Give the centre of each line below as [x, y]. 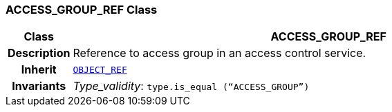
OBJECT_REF [100, 69]
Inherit [39, 70]
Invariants [39, 86]
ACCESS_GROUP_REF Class [82, 10]
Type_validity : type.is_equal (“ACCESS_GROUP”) [191, 86]
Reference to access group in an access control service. [220, 53]
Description [39, 53]
